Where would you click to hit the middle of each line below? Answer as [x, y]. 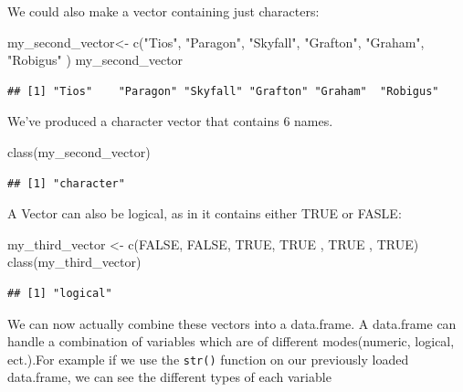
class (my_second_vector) [79, 151]
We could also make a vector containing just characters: [163, 11]
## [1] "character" [66, 183]
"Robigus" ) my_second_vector [95, 60]
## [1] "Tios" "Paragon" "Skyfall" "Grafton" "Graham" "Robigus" [223, 91]
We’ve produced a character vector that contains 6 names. [170, 121]
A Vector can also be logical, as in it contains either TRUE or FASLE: [205, 213]
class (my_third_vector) [74, 262]
